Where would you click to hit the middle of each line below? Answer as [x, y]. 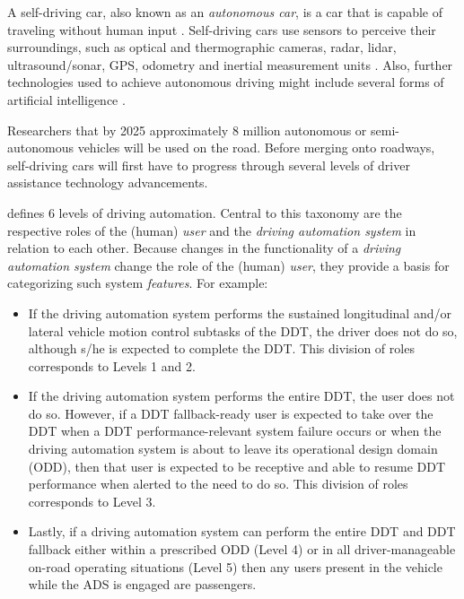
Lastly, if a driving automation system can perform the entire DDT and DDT [242, 531]
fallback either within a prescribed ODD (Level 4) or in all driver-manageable [242, 549]
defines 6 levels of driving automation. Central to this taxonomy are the [205, 212]
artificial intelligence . [66, 99]
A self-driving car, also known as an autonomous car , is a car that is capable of [225, 12]
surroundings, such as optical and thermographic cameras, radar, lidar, [202, 47]
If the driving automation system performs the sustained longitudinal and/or [240, 313]
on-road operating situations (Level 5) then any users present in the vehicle [235, 566]
